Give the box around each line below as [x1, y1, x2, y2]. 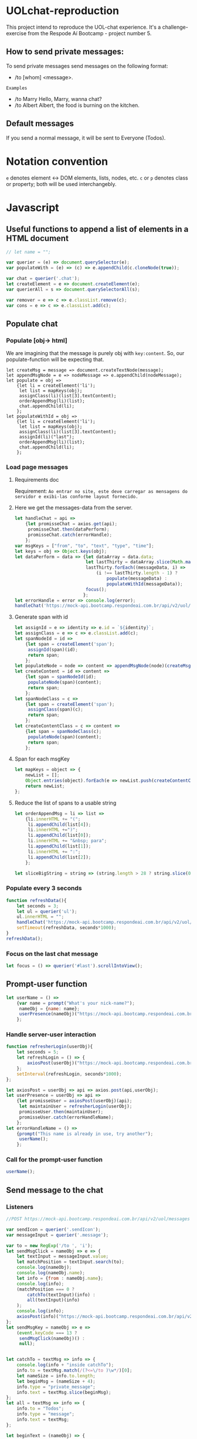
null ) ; [19, 1341, 35, 1347]
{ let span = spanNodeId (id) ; [25, 674, 97, 680]
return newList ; [25, 783, 65, 789]
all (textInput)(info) [27, 1297, 80, 1303]
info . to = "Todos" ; [16, 1406, 64, 1412]
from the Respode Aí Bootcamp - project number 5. [28, 29, 152, 36]
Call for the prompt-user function [6, 1156, 103, 1164]
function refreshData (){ [6, 897, 67, 903]
